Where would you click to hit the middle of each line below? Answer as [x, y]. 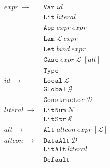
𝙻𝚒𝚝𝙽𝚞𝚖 [55, 110]
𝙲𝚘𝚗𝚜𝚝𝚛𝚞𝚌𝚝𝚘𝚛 [64, 100]
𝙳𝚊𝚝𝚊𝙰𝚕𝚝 [57, 141]
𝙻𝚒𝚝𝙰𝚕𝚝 [55, 149]
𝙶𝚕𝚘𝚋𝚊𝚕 [55, 90]
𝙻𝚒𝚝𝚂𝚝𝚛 [55, 120]
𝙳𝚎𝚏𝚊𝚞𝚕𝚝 [57, 160]
